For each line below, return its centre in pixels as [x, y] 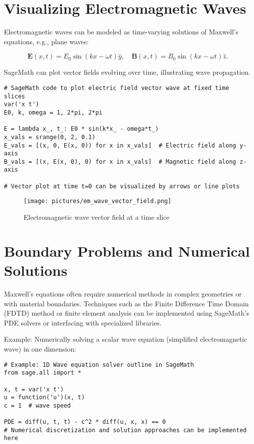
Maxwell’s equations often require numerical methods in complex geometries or [123, 294]
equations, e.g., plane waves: [46, 41]
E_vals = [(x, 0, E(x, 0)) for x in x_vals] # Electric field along [120, 145]
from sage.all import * [43, 373]
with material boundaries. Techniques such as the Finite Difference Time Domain [127, 303]
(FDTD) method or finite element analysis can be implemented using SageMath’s [127, 313]
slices [14, 96]
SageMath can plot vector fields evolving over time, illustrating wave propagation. [127, 72]
